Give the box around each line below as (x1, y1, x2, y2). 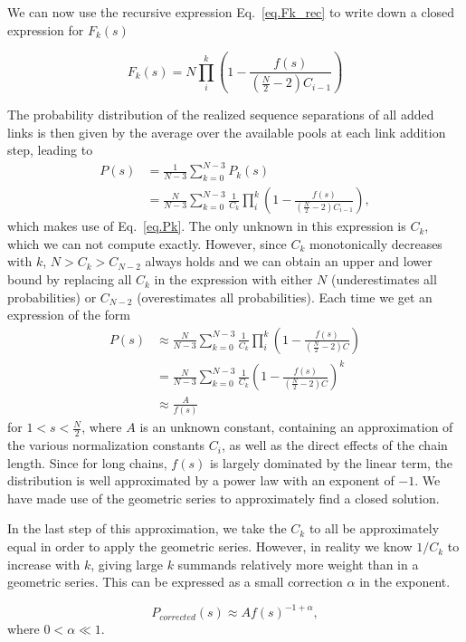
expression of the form (7, 305, 130, 324)
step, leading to (7, 140, 93, 159)
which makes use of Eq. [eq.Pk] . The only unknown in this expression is (7, 216, 406, 235)
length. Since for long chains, (7, 453, 167, 472)
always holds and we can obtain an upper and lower (145, 252, 433, 271)
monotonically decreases (309, 234, 442, 253)
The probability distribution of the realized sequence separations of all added (7, 105, 434, 124)
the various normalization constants (7, 436, 205, 455)
